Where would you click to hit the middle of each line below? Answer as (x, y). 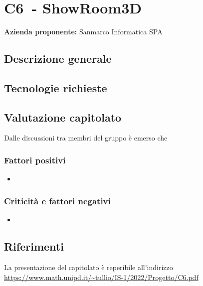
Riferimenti (34, 246)
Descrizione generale (58, 59)
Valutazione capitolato (63, 117)
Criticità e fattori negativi (57, 201)
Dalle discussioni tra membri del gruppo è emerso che (86, 138)
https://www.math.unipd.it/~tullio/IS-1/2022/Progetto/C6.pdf (101, 277)
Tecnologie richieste (56, 87)
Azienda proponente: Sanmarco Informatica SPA (83, 32)
